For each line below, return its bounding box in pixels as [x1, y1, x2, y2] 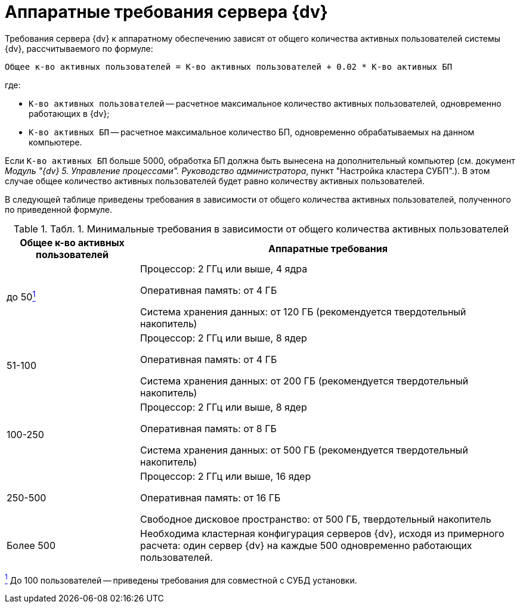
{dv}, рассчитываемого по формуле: [5, 43, 153, 54]
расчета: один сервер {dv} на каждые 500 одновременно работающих [140, 539, 472, 551]
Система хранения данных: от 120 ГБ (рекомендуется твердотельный [140, 305, 466, 318]
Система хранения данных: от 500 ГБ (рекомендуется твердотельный [140, 443, 468, 456]
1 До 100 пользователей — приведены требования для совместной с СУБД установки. [5, 573, 357, 585]
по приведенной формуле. [5, 204, 112, 215]
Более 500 [7, 539, 55, 551]
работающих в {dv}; [29, 108, 110, 119]
